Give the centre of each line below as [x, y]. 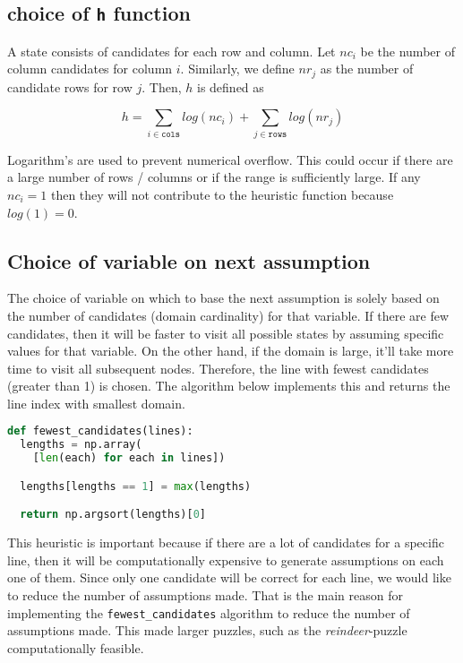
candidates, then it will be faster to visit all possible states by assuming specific [226, 333]
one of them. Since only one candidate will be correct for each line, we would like [229, 577]
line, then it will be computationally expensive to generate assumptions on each [226, 560]
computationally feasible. [76, 647]
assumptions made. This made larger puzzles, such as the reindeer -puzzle [207, 630]
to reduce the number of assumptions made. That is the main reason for [205, 594]
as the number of [367, 69]
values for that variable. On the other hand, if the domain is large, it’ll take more [231, 351]
